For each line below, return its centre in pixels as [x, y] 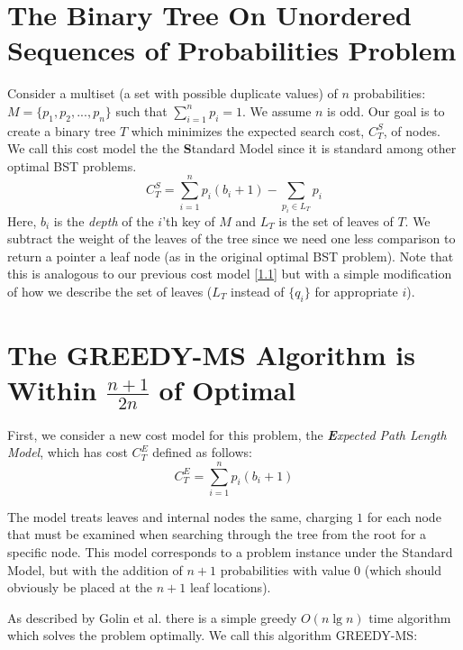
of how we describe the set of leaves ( [110, 291]
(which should [403, 569]
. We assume [277, 110]
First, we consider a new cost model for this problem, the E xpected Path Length [227, 434]
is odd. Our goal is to [386, 110]
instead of [258, 291]
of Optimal [227, 390]
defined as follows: [202, 452]
